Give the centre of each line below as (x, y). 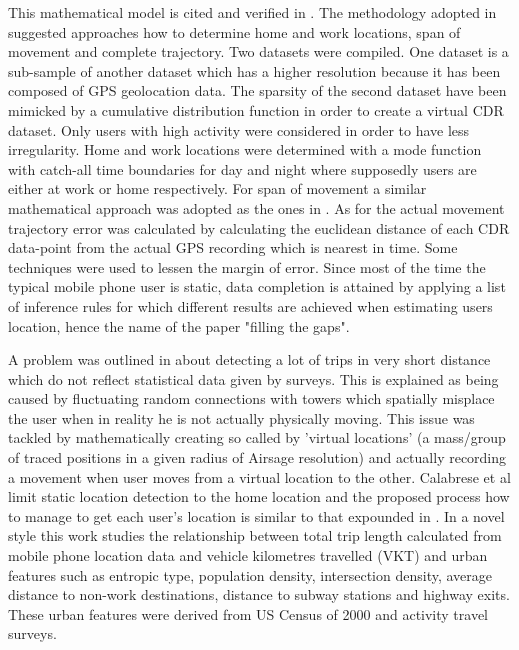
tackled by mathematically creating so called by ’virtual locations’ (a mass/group (257, 437)
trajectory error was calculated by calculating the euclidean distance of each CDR (259, 227)
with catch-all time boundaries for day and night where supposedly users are (242, 168)
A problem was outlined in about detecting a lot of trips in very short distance (249, 359)
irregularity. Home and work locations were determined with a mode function (245, 149)
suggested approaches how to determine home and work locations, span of (234, 31)
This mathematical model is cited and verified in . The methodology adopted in (252, 12)
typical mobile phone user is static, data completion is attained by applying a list (257, 286)
